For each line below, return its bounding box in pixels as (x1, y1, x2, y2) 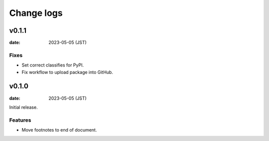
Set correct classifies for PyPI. (21, 62, 84, 68)
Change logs (9, 7, 63, 18)
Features (9, 117, 31, 124)
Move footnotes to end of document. (21, 127, 97, 133)
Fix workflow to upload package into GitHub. (21, 69, 113, 75)
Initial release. (9, 104, 38, 110)
